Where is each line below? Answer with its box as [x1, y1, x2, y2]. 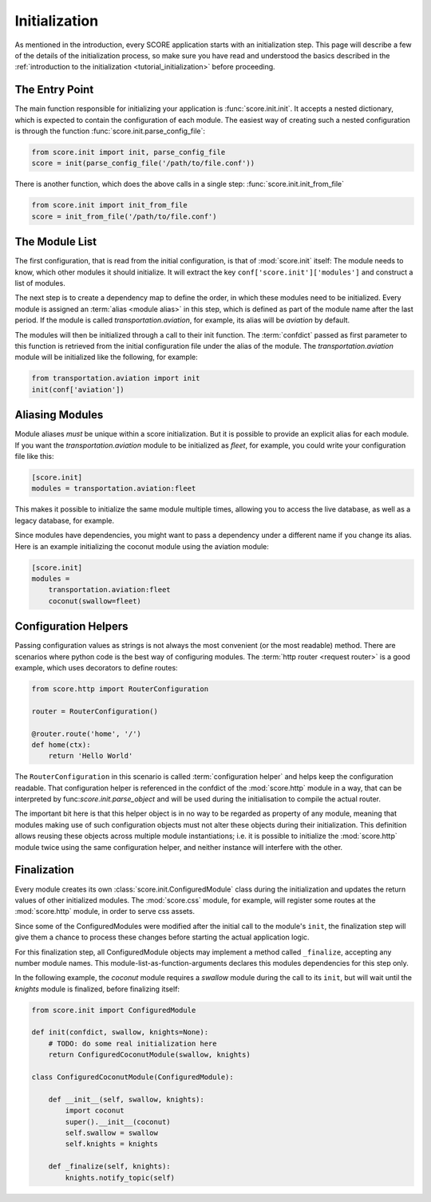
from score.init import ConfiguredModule [31, 1006, 196, 1014]
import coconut [65, 1106, 125, 1115]
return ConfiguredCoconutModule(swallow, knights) [48, 1050, 251, 1059]
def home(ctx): [31, 740, 91, 749]
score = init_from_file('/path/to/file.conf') [31, 212, 217, 221]
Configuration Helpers [14, 619, 129, 634]
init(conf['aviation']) [31, 385, 125, 394]
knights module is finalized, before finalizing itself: [14, 984, 180, 994]
